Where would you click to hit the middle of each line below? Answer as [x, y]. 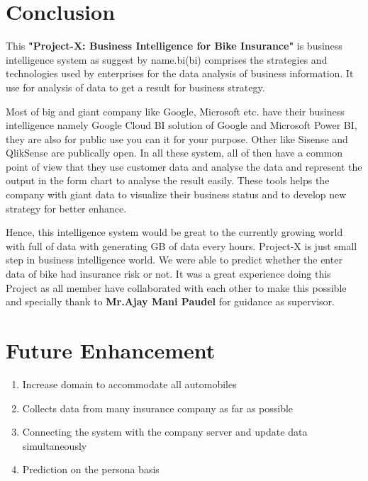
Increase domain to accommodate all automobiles [129, 384]
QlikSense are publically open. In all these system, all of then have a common [174, 153]
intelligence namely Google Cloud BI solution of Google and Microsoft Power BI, [182, 125]
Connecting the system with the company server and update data [165, 432]
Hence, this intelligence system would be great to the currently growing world [174, 232]
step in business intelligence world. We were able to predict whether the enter [174, 260]
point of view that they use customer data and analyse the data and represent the [184, 166]
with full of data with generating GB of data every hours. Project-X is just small [182, 245]
